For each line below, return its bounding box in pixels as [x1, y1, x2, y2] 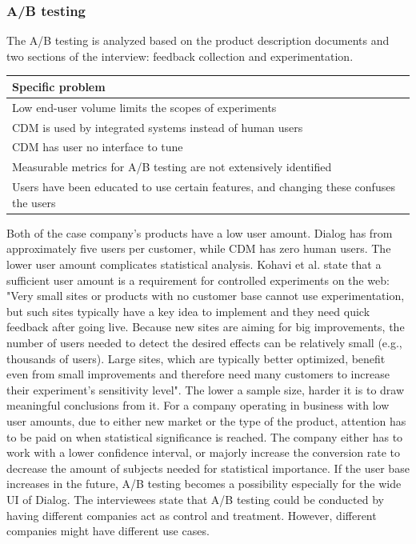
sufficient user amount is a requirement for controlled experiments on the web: [6, 271, 390, 288]
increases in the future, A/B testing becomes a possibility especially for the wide [6, 475, 402, 492]
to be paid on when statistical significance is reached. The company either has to [6, 428, 403, 445]
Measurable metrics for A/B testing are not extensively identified [12, 158, 332, 175]
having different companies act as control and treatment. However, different [6, 506, 377, 523]
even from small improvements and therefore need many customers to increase [6, 366, 390, 382]
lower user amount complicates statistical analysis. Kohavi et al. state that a [6, 256, 382, 272]
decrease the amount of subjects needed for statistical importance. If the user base [6, 459, 410, 476]
